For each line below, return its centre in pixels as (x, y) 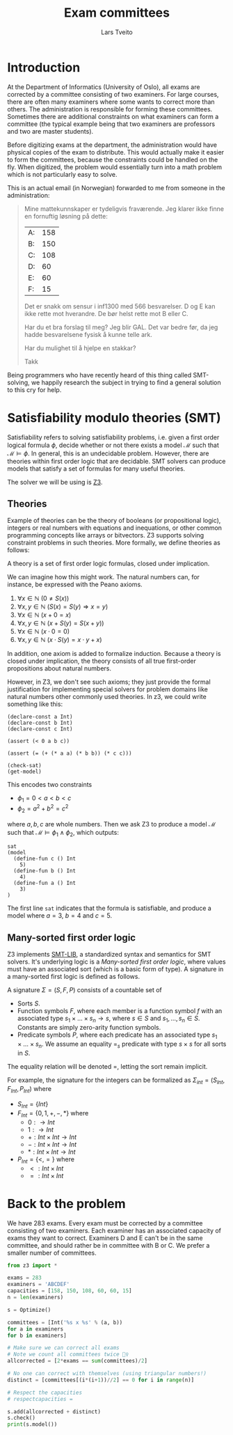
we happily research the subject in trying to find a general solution (126, 382)
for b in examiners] (37, 1335)
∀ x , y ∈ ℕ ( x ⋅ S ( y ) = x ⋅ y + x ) (59, 640)
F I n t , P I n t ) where (30, 1090)
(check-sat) (24, 766)
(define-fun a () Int (45, 883)
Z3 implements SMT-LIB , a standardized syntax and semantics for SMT (109, 955)
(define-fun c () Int (45, 859)
